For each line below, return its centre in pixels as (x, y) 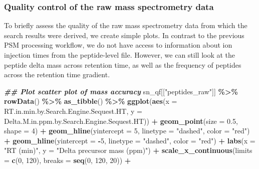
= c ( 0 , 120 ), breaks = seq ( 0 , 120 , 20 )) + (68, 160)
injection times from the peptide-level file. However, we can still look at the (120, 55)
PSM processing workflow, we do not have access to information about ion (118, 45)
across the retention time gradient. (57, 74)
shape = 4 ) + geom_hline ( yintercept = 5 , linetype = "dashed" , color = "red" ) (127, 131)
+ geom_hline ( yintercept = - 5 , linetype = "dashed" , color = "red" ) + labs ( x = (130, 140)
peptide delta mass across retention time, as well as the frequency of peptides (123, 64)
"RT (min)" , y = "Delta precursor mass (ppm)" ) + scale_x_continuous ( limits (128, 150)
